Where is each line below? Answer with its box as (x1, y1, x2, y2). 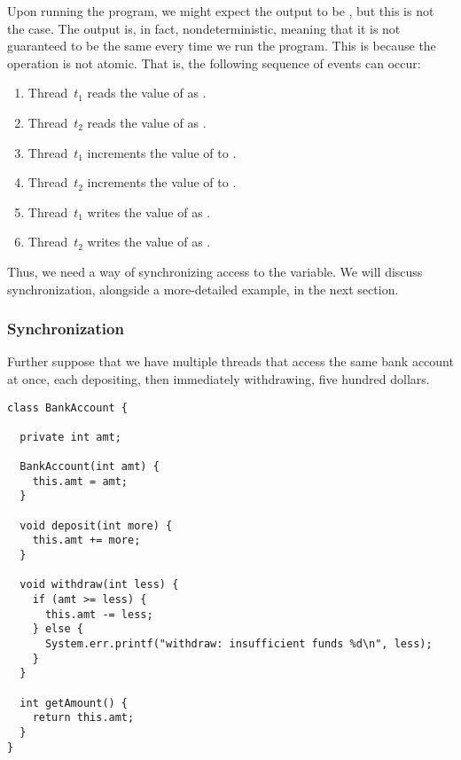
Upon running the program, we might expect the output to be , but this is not (7, 2, 434, 20)
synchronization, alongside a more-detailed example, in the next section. (7, 279, 399, 298)
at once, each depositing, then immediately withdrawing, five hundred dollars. (7, 369, 430, 388)
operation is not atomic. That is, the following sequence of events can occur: (7, 53, 421, 72)
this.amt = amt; (32, 474, 129, 488)
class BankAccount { (7, 401, 129, 414)
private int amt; (20, 430, 121, 443)
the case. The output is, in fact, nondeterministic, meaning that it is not (7, 19, 401, 37)
